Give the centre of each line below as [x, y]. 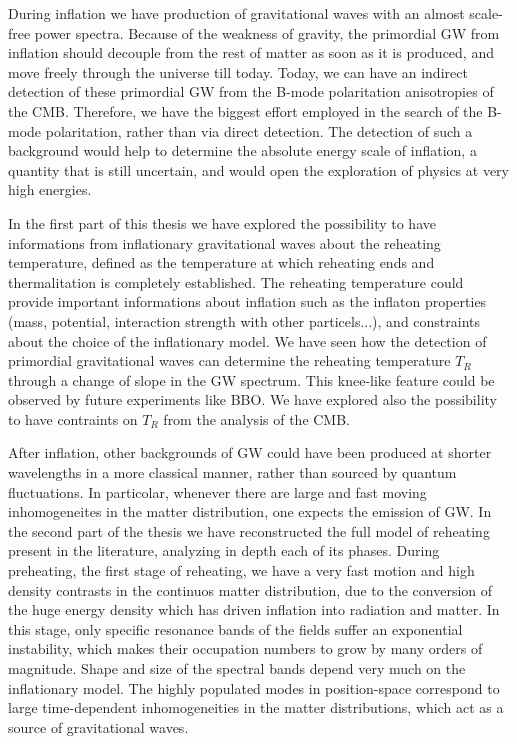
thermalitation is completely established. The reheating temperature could [236, 281]
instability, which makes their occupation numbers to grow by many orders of [245, 648]
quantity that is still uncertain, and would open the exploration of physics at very [258, 169]
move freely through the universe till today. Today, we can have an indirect [238, 71]
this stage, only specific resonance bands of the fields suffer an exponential [235, 628]
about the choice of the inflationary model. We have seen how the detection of [247, 340]
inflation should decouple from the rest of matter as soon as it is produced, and [251, 52]
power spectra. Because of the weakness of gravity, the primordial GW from [267, 32]
